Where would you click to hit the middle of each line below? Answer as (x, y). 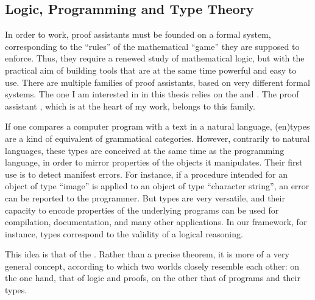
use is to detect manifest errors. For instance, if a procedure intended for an (147, 174)
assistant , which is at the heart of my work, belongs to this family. (130, 106)
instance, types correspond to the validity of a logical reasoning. (124, 233)
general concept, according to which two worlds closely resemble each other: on (152, 266)
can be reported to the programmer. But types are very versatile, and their (145, 197)
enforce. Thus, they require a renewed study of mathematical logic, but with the (155, 58)
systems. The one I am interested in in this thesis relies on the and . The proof (152, 94)
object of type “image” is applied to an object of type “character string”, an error (157, 186)
